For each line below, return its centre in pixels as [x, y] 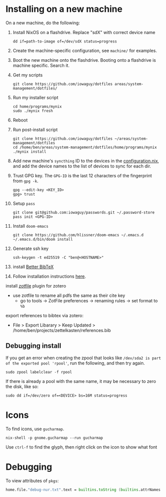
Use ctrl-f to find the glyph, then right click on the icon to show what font [82, 447]
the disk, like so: [22, 386]
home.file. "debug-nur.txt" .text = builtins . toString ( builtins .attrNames [83, 490]
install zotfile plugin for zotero [36, 286]
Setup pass [24, 203]
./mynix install [29, 152]
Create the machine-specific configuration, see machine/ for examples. [85, 50]
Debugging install [33, 346]
